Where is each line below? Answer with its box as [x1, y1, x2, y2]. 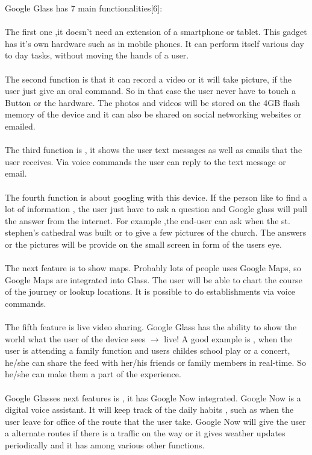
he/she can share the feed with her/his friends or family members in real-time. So [5, 356, 306, 368]
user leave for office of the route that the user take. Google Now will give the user [5, 415, 306, 427]
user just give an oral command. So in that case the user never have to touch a [5, 84, 296, 97]
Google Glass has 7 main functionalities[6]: [5, 2, 163, 14]
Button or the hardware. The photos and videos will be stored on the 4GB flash [5, 96, 300, 108]
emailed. [5, 119, 36, 132]
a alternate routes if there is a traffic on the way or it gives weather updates [5, 427, 285, 439]
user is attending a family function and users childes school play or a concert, [5, 344, 290, 357]
